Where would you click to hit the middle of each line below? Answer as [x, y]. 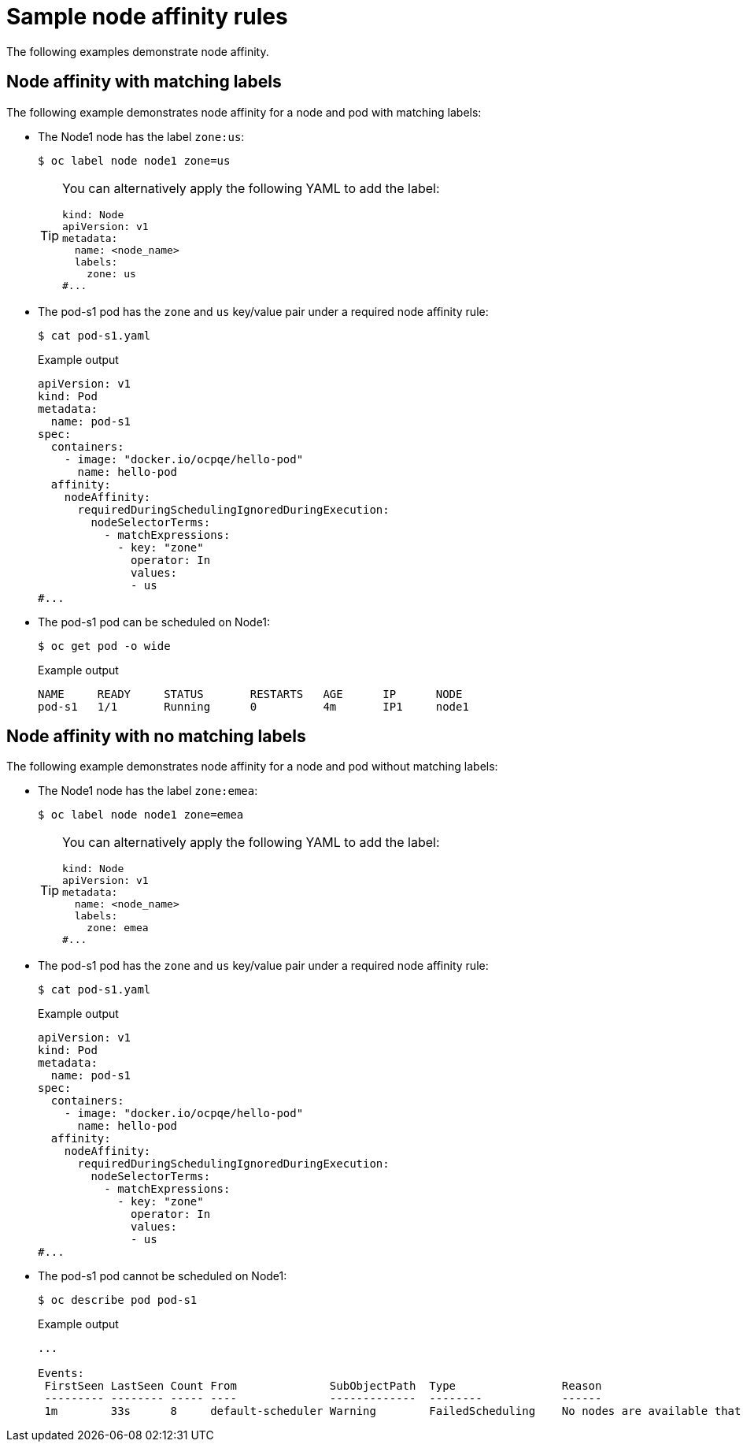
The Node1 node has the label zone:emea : [148, 791]
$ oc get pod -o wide [104, 646]
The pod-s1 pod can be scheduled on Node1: [154, 622]
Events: [61, 1374]
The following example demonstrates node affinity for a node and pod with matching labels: [244, 112]
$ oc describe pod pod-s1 [118, 1300]
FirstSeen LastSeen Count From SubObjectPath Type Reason [323, 1386]
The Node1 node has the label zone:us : [141, 136]
